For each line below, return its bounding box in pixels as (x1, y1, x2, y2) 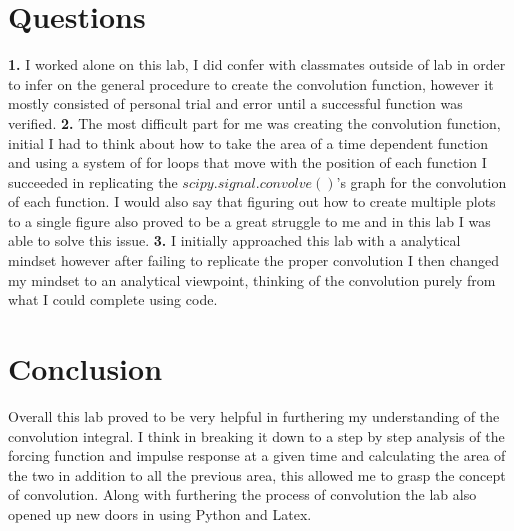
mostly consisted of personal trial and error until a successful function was (8, 93, 463, 114)
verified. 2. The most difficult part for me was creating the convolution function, (8, 112, 501, 133)
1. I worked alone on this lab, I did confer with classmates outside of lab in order (8, 54, 506, 75)
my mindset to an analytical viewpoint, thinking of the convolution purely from (8, 269, 496, 290)
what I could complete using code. (8, 289, 218, 310)
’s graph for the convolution (336, 171, 507, 192)
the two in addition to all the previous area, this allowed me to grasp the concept (8, 464, 506, 485)
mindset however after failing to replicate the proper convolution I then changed (8, 250, 500, 271)
